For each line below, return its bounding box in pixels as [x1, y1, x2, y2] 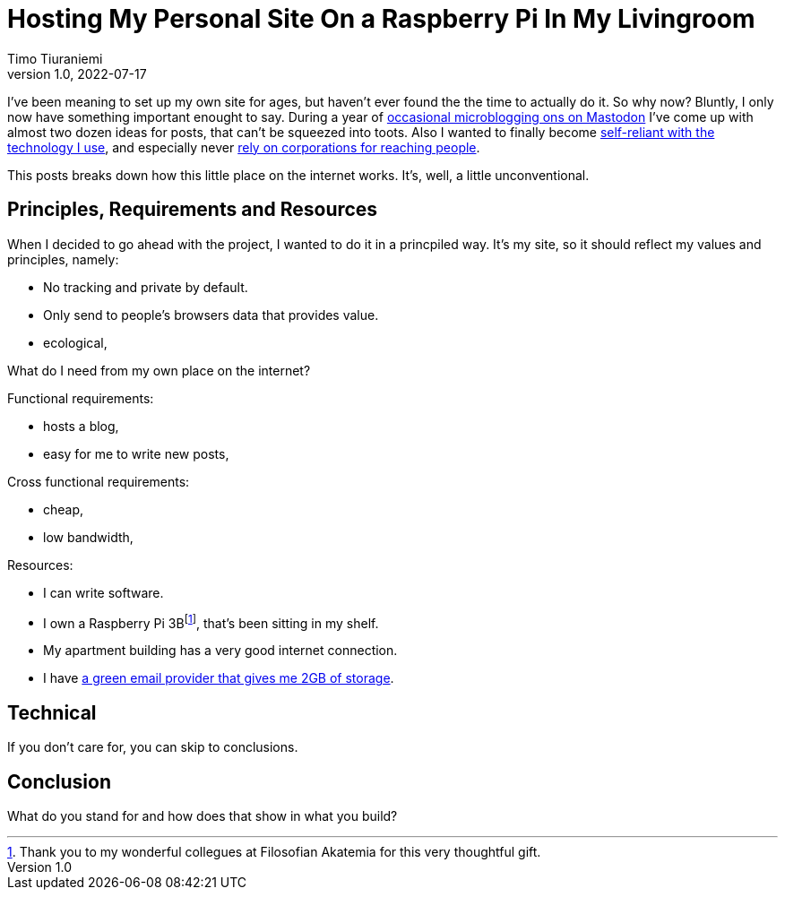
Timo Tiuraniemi [7, 50, 103, 66]
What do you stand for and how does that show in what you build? [7, 807, 398, 824]
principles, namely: [7, 251, 119, 267]
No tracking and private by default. [43, 279, 248, 295]
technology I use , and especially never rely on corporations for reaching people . [7, 139, 480, 155]
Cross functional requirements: [7, 473, 190, 489]
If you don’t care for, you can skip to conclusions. [7, 739, 298, 755]
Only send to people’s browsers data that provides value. [43, 306, 379, 323]
